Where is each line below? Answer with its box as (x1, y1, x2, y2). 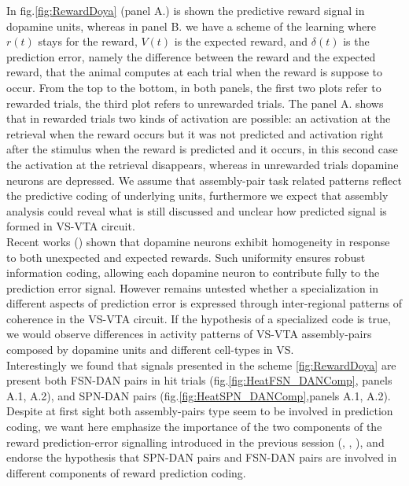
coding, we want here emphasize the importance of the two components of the (6, 418, 382, 435)
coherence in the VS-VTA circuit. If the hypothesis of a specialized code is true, (6, 310, 391, 326)
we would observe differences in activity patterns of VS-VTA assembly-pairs (6, 326, 372, 342)
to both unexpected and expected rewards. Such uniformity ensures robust (6, 249, 366, 265)
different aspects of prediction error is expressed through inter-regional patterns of (6, 295, 402, 311)
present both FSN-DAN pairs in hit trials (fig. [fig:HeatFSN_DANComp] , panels (6, 372, 392, 388)
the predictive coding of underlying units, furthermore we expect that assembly (6, 187, 389, 204)
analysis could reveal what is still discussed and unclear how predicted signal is (6, 202, 387, 219)
